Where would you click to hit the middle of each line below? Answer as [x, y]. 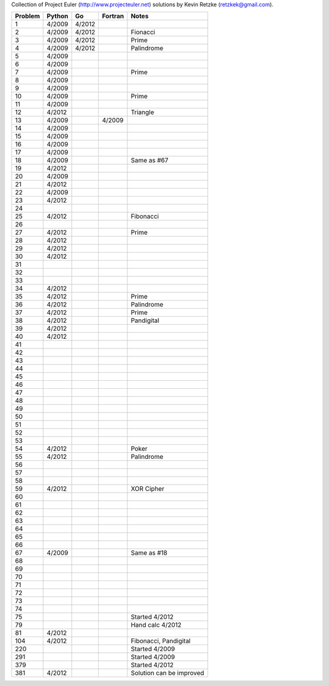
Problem [27, 16]
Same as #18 [149, 553]
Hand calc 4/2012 [156, 625]
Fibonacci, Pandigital [161, 641]
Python [57, 16]
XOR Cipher [147, 489]
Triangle [143, 112]
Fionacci [143, 32]
